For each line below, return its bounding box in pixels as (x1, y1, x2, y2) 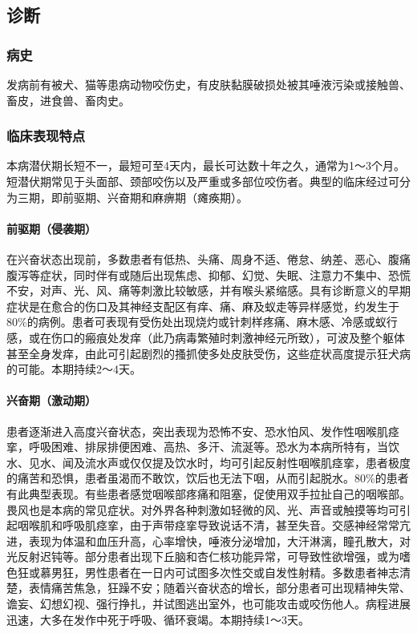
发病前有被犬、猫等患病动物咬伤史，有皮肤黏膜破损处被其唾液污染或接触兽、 (6, 76, 411, 92)
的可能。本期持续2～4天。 (6, 361, 141, 377)
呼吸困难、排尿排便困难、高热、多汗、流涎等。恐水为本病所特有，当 (28, 438, 388, 455)
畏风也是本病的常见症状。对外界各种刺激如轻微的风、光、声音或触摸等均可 (6, 501, 399, 518)
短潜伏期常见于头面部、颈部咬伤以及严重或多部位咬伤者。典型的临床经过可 (6, 173, 399, 189)
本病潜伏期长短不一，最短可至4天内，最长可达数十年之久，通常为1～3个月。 (6, 157, 405, 174)
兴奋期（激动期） (6, 392, 96, 409)
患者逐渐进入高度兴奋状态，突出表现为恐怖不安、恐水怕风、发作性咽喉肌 (6, 422, 388, 439)
